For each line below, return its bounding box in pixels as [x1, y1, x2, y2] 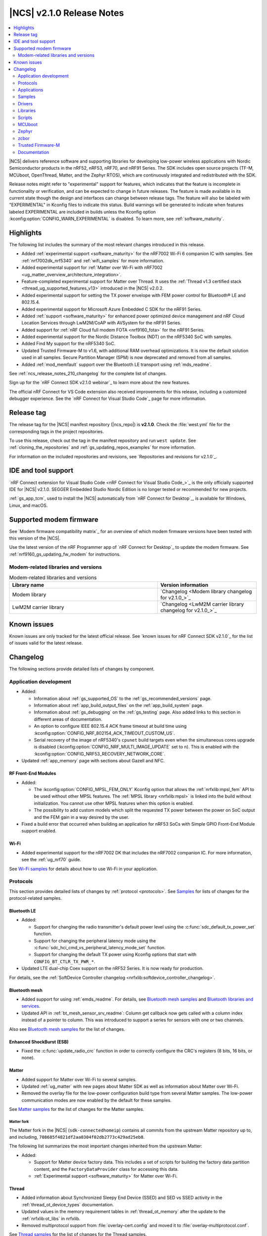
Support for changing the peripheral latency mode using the [34, 937, 156, 944]
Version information [160, 581, 209, 588]
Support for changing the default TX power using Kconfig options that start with [34, 952, 197, 958]
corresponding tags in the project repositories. [9, 428, 104, 435]
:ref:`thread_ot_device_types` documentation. [21, 1201, 114, 1207]
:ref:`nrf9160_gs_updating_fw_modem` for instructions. [9, 551, 121, 557]
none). [21, 1055, 35, 1060]
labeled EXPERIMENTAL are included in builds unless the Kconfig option [9, 209, 156, 215]
